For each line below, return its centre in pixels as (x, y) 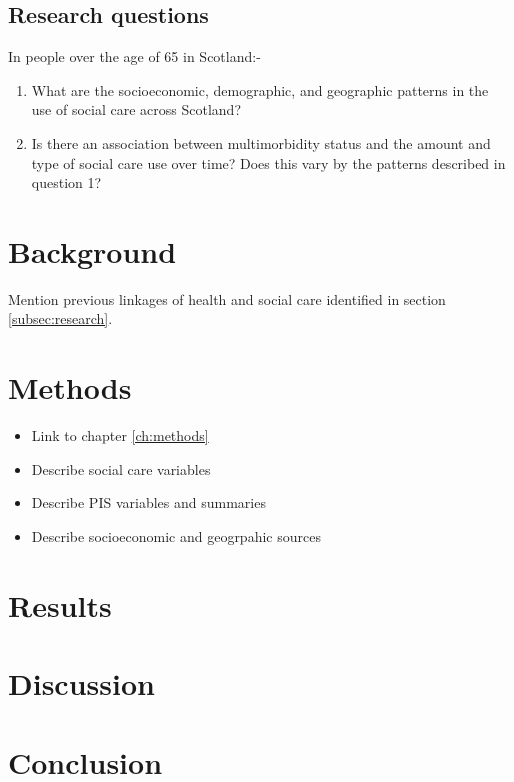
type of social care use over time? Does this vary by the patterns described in (268, 162)
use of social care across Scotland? (136, 109)
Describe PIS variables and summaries (148, 502)
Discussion (81, 683)
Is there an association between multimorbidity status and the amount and (261, 142)
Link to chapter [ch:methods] (120, 435)
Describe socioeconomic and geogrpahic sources (176, 535)
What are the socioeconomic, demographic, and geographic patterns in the (260, 89)
